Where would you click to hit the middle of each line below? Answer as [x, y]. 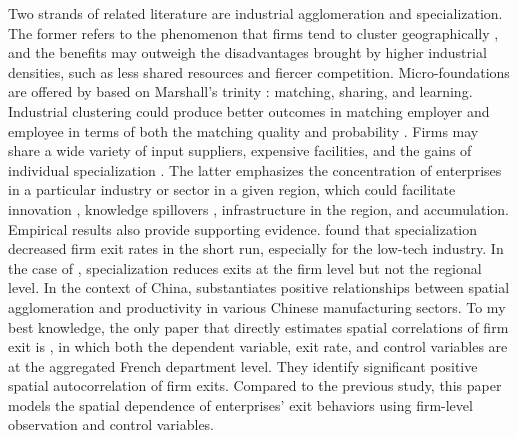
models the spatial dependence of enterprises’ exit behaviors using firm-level [240, 404]
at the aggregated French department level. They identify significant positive [243, 365]
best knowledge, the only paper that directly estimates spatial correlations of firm [258, 326]
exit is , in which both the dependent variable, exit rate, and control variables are [258, 346]
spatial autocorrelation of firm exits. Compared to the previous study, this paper [255, 385]
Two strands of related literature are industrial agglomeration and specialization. [255, 13]
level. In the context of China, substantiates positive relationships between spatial [259, 287]
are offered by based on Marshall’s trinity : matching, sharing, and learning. [240, 91]
